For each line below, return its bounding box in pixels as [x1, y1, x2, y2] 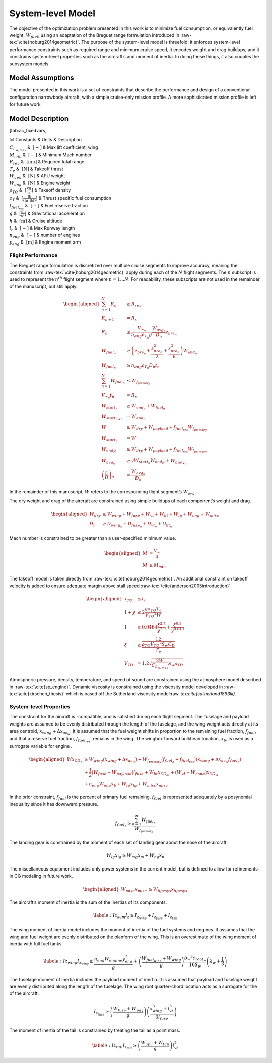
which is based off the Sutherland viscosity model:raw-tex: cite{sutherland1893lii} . [65, 691, 237, 697]
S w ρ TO [168, 661, 183, 667]
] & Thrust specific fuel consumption [35, 195, 112, 201]
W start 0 [101, 435, 118, 443]
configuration [9, 94, 37, 100]
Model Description [9, 114, 69, 123]
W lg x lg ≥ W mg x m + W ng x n [106, 853, 165, 860]
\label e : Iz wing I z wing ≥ [43, 958, 94, 966]
